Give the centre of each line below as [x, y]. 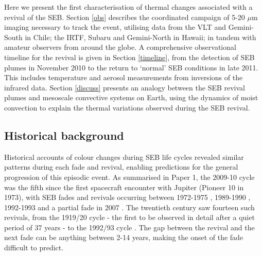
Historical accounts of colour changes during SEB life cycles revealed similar [124, 157]
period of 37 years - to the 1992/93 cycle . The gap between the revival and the [129, 227]
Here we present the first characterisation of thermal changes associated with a [128, 7]
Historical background [64, 135]
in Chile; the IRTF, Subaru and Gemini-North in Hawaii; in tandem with [141, 37]
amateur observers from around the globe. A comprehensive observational [120, 47]
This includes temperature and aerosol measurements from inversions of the [124, 77]
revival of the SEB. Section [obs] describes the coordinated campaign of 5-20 [125, 17]
